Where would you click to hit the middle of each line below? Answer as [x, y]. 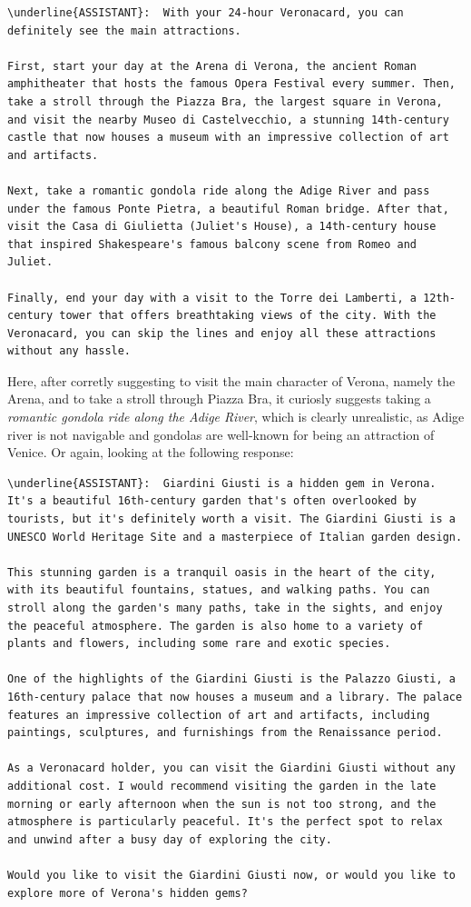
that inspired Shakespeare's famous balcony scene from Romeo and [212, 244]
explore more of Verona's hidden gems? [128, 893]
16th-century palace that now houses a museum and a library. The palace [235, 697]
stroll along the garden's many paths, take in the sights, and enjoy [225, 608]
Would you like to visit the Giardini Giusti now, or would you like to [231, 875]
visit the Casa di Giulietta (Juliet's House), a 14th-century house [222, 227]
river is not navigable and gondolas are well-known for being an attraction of [221, 434]
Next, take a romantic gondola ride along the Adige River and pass [219, 190]
